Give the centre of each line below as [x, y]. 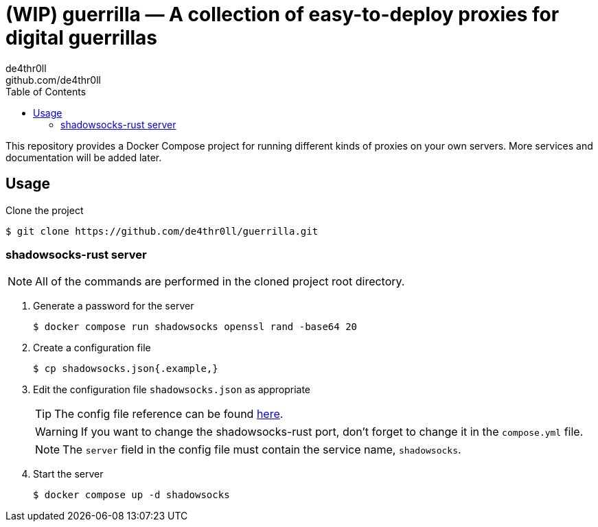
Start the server [68, 474]
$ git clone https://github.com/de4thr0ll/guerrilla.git [162, 231]
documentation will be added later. [84, 157]
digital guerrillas [82, 38]
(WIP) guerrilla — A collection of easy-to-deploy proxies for [283, 14]
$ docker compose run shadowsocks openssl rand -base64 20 [195, 327]
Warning [57, 432]
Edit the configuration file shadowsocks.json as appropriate [172, 390]
